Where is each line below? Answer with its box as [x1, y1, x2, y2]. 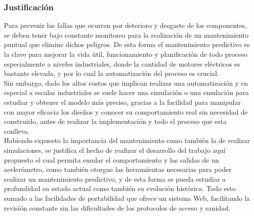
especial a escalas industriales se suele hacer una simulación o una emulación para [4, 87, 249, 97]
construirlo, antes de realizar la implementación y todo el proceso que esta [4, 116, 227, 126]
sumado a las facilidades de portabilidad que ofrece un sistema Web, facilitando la [4, 192, 250, 203]
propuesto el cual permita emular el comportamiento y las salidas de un [4, 154, 219, 165]
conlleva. [4, 125, 30, 136]
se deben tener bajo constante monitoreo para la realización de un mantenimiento [4, 29, 249, 40]
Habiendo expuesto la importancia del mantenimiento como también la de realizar [4, 135, 250, 145]
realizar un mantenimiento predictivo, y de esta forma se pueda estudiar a [4, 173, 226, 184]
